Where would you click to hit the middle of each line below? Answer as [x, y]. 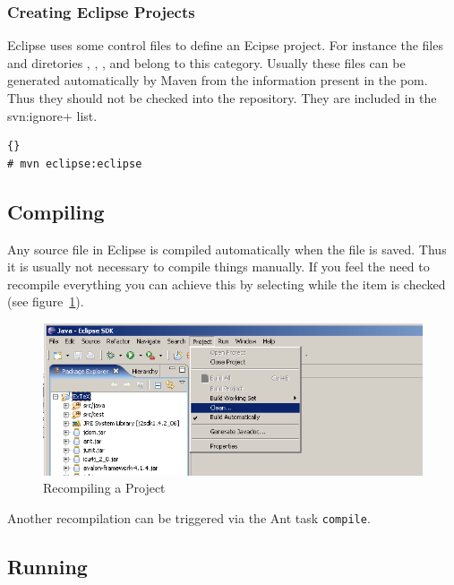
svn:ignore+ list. [52, 115]
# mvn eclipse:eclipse [75, 163]
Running [47, 566]
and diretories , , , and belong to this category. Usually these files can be [206, 62]
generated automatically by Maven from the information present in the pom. [218, 80]
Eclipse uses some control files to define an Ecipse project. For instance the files [225, 45]
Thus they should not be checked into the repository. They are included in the [222, 98]
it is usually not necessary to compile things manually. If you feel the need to [218, 267]
